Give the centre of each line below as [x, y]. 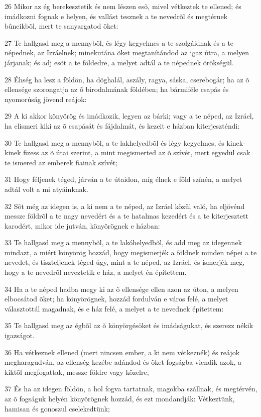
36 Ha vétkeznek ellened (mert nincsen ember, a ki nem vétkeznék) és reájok [122, 352]
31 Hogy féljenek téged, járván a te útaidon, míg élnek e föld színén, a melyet [123, 179]
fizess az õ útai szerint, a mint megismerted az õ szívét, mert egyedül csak [137, 152]
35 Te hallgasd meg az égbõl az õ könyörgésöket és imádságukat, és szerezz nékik [129, 325]
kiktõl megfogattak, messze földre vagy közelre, [77, 372]
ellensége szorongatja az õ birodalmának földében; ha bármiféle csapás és [117, 89]
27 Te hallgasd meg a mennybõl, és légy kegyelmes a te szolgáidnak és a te [119, 42]
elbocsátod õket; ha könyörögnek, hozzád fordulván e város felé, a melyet [116, 299]
